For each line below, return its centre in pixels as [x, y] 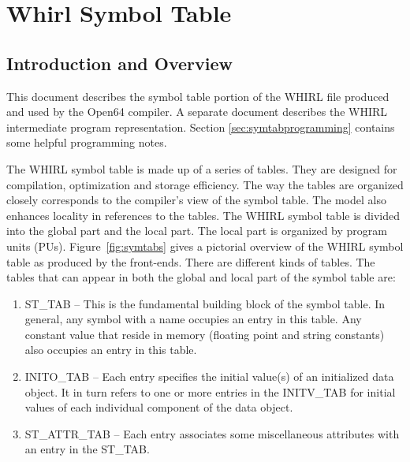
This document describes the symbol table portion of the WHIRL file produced [198, 96]
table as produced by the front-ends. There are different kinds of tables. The [191, 261]
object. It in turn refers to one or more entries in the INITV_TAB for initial [210, 391]
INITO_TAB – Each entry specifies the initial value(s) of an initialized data [209, 376]
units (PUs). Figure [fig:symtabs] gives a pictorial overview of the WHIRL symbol [205, 246]
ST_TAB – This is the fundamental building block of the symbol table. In [205, 303]
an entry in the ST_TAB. [87, 449]
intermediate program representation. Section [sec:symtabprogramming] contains [201, 127]
